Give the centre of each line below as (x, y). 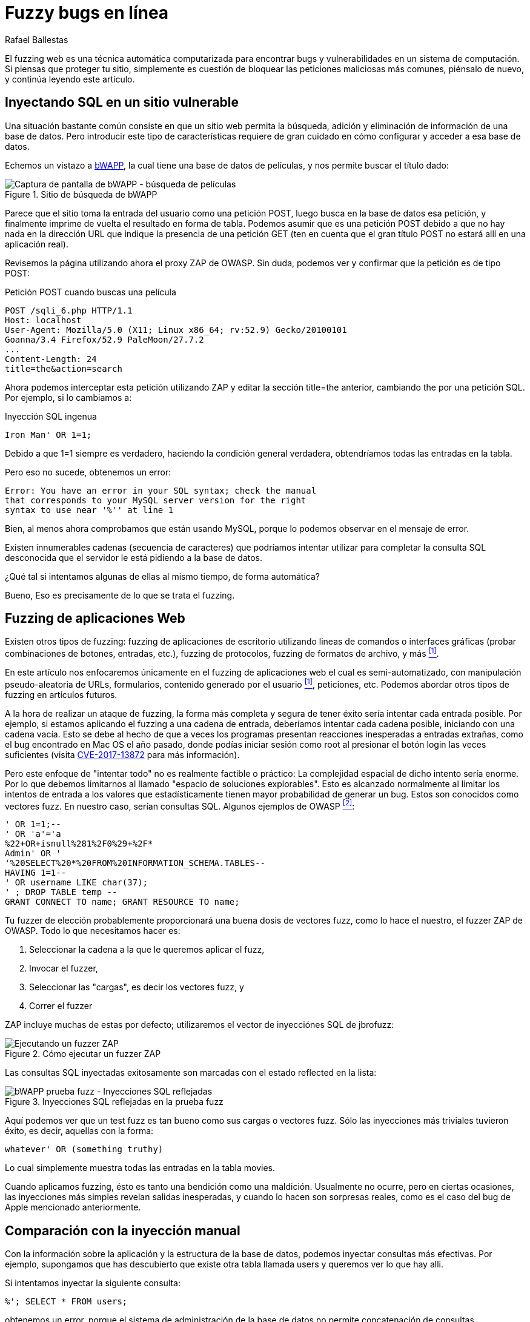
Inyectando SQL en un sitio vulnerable (122, 102)
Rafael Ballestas (37, 39)
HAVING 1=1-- (36, 873)
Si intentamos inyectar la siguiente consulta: (93, 1283)
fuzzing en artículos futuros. (61, 694)
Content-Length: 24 (51, 359)
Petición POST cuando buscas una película (91, 292)
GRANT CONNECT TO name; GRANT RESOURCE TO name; (122, 902)
